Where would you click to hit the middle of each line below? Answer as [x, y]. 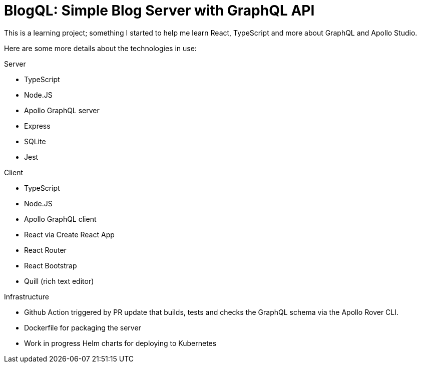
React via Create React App [69, 234]
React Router [45, 250]
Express [37, 126]
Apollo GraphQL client [60, 219]
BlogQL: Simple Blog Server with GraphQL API [159, 11]
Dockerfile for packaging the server [83, 327]
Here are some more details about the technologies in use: [100, 48]
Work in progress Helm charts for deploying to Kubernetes [120, 343]
